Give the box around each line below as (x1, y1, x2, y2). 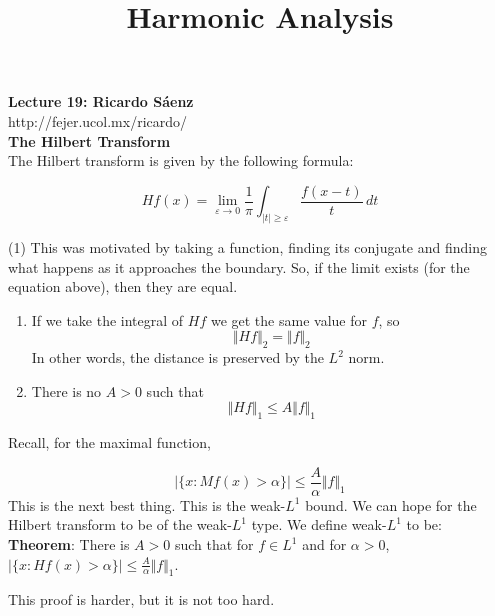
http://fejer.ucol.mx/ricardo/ (8, 110, 188, 131)
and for (302, 534, 347, 555)
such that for (174, 534, 254, 555)
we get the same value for (210, 309, 367, 330)
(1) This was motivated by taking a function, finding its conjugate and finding (8, 237, 488, 258)
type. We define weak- (251, 514, 387, 535)
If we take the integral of (31, 309, 184, 330)
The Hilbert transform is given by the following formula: (8, 150, 354, 171)
